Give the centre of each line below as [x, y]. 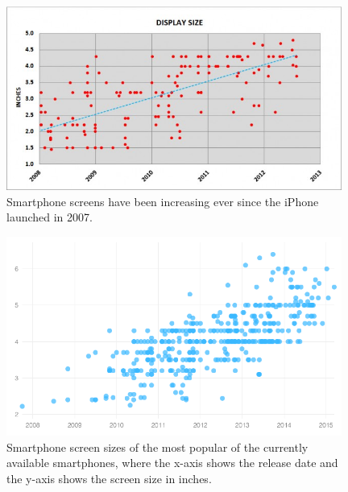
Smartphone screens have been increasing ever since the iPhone [163, 201]
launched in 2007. [50, 217]
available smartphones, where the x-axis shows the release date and [172, 463]
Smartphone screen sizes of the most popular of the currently [157, 447]
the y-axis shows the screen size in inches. [109, 478]
